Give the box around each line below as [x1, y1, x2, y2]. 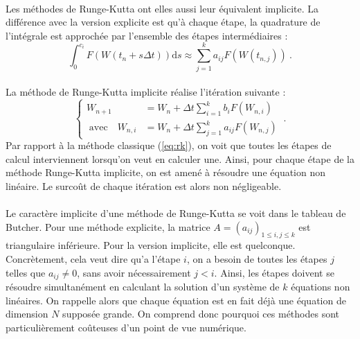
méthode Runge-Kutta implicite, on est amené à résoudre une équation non [6, 165, 326, 180]
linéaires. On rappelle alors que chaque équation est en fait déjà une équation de [6, 293, 346, 307]
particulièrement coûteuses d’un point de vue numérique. [6, 320, 246, 334]
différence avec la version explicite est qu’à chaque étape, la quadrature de [6, 15, 321, 29]
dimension [6, 306, 48, 321]
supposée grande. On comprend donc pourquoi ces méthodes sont [62, 306, 340, 321]
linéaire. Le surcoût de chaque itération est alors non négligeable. [6, 178, 282, 193]
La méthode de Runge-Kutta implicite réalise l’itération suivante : [6, 85, 286, 99]
